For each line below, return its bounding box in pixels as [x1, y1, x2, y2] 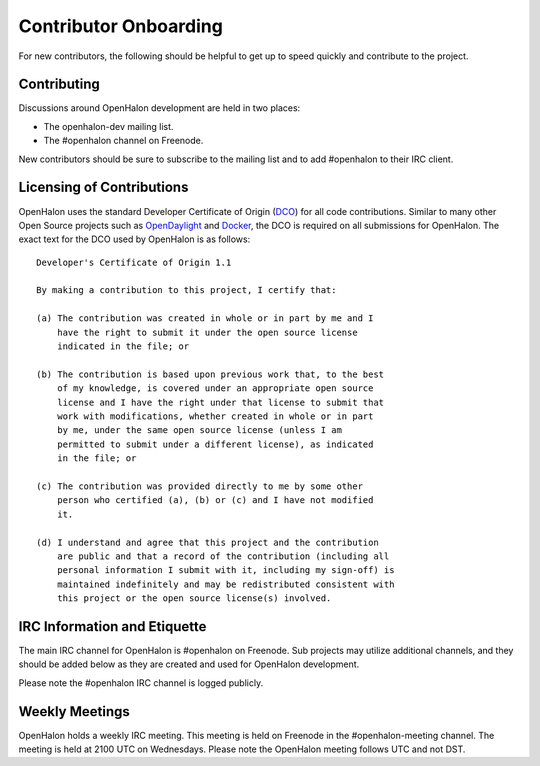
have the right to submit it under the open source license [56, 326, 359, 338]
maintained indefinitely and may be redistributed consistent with [56, 578, 395, 590]
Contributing [18, 76, 100, 93]
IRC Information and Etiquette [18, 618, 207, 635]
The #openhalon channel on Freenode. [43, 135, 204, 147]
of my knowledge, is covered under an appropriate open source [56, 383, 374, 394]
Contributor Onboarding [18, 15, 224, 37]
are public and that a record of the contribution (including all [56, 550, 390, 562]
